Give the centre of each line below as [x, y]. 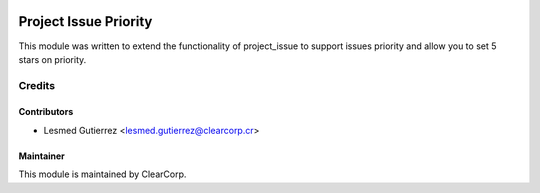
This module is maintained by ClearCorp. [102, 174]
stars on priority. [52, 59]
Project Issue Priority [85, 21]
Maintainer [41, 156]
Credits [36, 85]
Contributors [46, 112]
